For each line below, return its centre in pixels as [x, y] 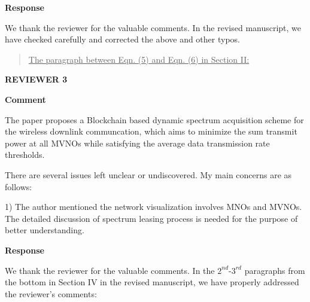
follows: [19, 186]
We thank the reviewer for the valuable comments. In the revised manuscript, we [153, 27]
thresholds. [25, 155]
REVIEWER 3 [36, 79]
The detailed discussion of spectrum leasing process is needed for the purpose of [151, 218]
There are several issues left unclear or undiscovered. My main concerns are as [148, 174]
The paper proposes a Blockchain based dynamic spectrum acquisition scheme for [154, 119]
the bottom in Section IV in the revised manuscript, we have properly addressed [152, 282]
